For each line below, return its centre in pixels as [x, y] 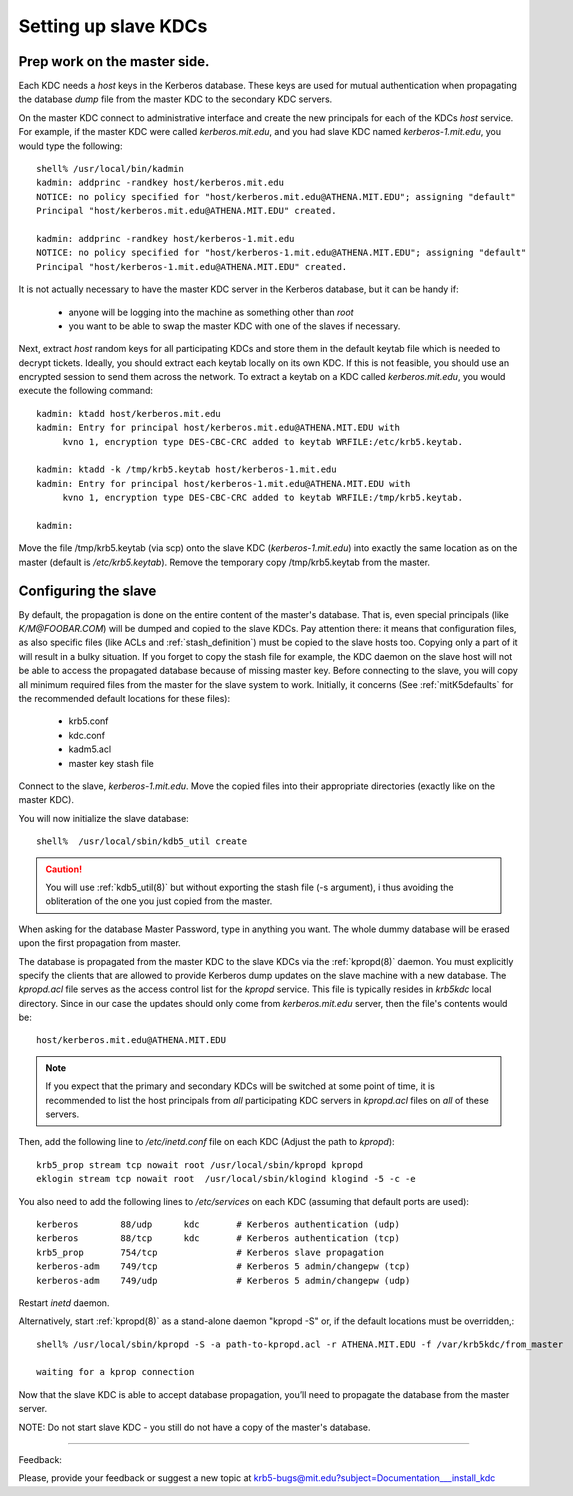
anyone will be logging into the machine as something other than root [211, 312]
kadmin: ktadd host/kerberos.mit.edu [129, 413]
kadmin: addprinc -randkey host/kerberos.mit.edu [160, 183]
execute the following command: [86, 391]
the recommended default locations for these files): [124, 699]
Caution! [64, 869]
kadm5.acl [90, 749]
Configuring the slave [87, 590]
